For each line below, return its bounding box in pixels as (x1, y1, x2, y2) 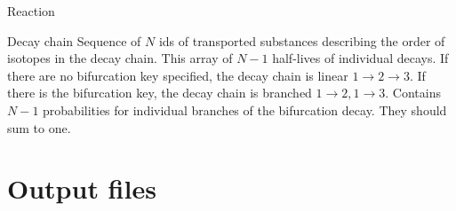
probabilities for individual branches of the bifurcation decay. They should (43, 100, 447, 119)
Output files (7, 170, 156, 207)
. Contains (385, 83, 441, 102)
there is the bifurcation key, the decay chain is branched (7, 83, 312, 102)
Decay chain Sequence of (7, 31, 141, 50)
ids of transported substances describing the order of (158, 31, 445, 50)
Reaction (7, 2, 55, 20)
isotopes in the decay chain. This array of (7, 49, 233, 67)
